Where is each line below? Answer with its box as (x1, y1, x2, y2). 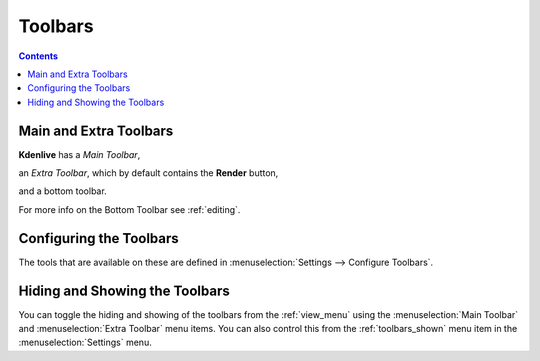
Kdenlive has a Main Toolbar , (18, 148, 141, 160)
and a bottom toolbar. (18, 185, 107, 197)
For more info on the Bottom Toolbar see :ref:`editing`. (18, 203, 241, 215)
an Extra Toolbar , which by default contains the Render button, (18, 167, 279, 179)
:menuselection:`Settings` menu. (18, 336, 152, 349)
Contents (18, 50, 59, 62)
